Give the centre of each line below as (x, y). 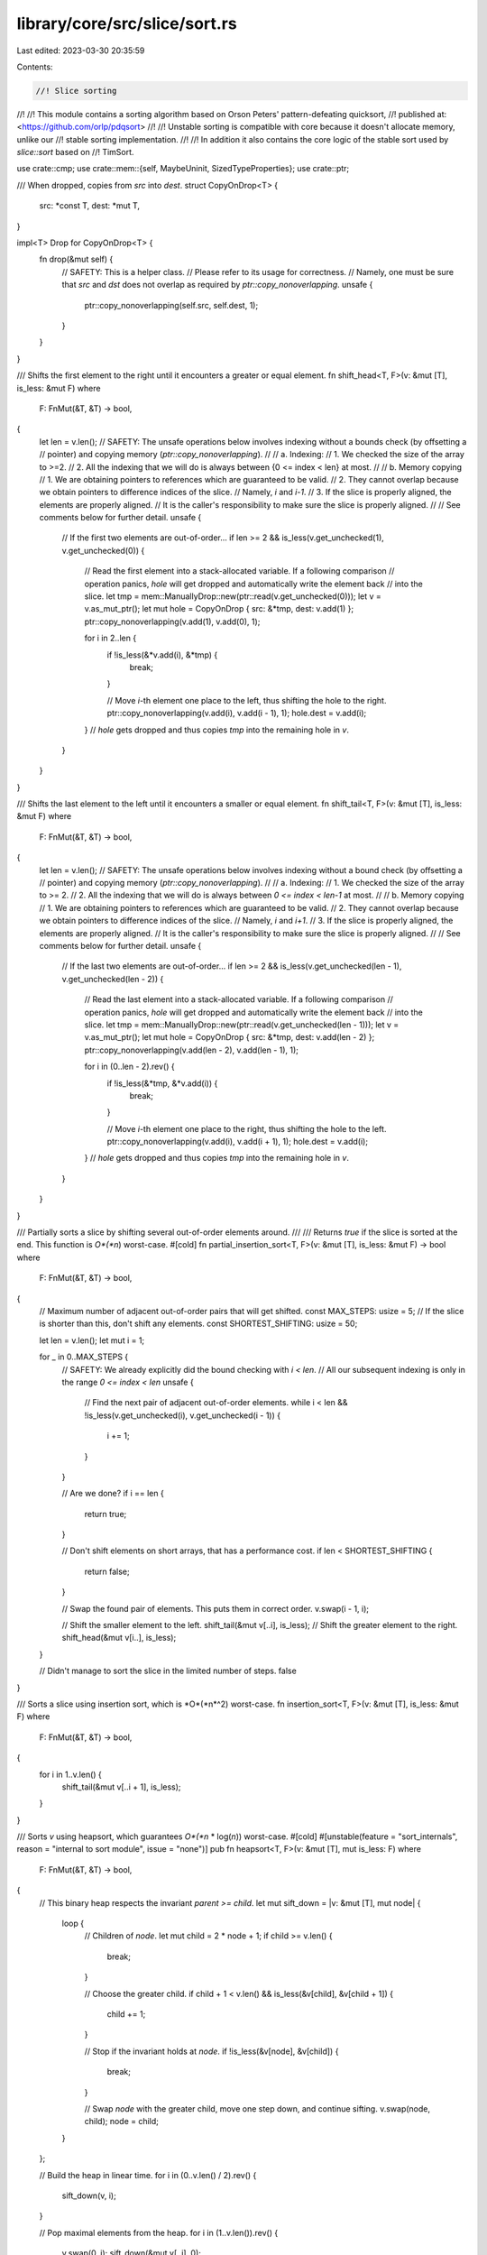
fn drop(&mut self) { (76, 259)
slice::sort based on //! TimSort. (75, 152)
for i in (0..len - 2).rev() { (129, 1067)
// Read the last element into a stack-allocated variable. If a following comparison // (239, 999)
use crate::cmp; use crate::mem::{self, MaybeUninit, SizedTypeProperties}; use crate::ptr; (183, 169)
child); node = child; (122, 2122)
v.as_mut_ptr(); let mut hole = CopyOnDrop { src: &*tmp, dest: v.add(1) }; (219, 609)
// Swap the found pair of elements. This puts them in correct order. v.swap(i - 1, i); (216, 1608)
